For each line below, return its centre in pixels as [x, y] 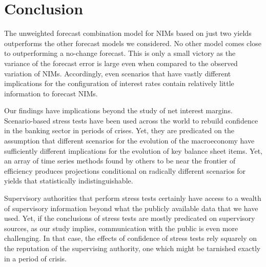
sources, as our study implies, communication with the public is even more [121, 228]
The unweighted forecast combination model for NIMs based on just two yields [128, 33]
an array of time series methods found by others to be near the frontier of [120, 161]
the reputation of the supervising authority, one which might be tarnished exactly [132, 248]
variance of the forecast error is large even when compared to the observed [121, 63]
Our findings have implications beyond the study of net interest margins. [118, 110]
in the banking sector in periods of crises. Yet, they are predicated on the [119, 130]
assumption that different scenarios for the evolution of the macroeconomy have [129, 141]
